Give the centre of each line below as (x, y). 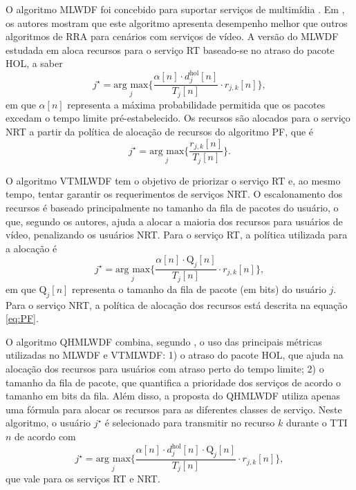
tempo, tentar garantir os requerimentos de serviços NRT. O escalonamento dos (174, 194)
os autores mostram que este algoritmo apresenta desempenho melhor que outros (177, 22)
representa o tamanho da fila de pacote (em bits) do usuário (199, 289)
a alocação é (31, 248)
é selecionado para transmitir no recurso (190, 423)
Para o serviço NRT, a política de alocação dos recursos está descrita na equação (177, 304)
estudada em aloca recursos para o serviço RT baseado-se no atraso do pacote (170, 49)
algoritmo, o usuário (48, 423)
